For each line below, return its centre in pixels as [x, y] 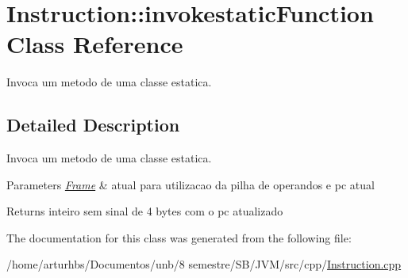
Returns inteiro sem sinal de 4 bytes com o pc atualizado [145, 211]
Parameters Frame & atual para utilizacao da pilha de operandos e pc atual [191, 184]
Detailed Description [93, 125]
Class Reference [95, 44]
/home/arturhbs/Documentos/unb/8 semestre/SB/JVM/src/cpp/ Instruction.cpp [204, 264]
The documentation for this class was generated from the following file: [179, 237]
